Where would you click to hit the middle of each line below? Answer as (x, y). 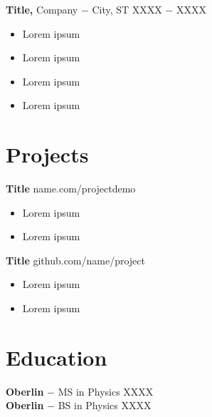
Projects (47, 154)
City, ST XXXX (127, 9)
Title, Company (42, 9)
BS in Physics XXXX (105, 405)
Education (57, 357)
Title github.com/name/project (75, 260)
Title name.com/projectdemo (71, 189)
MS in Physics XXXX (106, 391)
